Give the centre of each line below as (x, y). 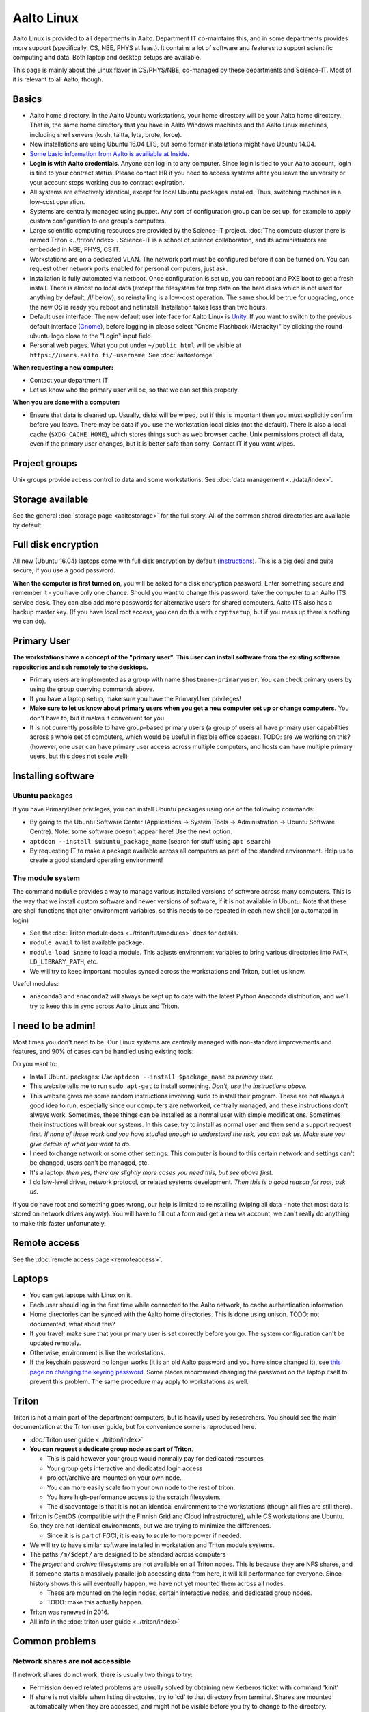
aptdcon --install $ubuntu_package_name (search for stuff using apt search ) (150, 841)
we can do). (29, 621)
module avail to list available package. (87, 942)
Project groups (45, 463)
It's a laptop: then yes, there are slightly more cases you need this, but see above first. (151, 1172)
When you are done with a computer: (66, 402)
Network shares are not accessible (72, 1661)
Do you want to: (35, 1064)
